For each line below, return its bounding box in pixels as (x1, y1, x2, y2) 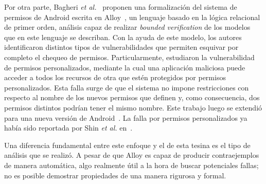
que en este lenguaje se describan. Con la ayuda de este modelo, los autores (4, 31, 242, 42)
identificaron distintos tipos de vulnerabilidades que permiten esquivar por (4, 42, 239, 52)
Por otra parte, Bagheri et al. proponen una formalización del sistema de (4, 2, 237, 12)
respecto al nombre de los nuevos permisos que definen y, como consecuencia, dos (4, 92, 260, 103)
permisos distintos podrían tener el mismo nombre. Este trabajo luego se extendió (4, 102, 262, 113)
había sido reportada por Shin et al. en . (4, 122, 133, 133)
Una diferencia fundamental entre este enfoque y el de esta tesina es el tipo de (4, 139, 251, 150)
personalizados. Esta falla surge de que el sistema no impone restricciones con (4, 82, 249, 93)
